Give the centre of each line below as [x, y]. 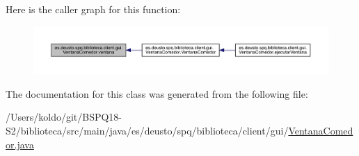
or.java [20, 144]
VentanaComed [321, 130]
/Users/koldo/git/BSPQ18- [64, 117]
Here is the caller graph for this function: [93, 9]
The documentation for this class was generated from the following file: [157, 93]
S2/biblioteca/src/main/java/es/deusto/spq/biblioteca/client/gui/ [147, 130]
